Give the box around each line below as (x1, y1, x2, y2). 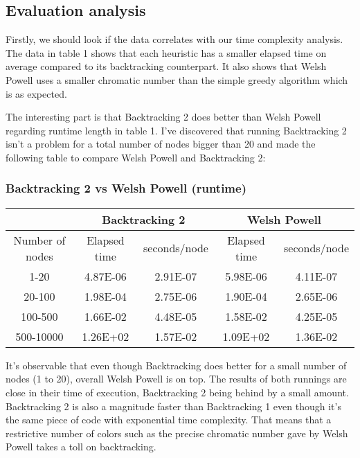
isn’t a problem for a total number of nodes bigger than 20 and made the (6, 136, 316, 151)
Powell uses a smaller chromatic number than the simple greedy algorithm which (6, 72, 348, 87)
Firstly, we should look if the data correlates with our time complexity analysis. (6, 32, 343, 46)
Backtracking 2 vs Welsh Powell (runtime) (6, 179, 246, 197)
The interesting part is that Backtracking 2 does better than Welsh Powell (6, 109, 321, 124)
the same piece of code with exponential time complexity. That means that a (6, 412, 332, 427)
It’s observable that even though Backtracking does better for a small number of (6, 358, 347, 372)
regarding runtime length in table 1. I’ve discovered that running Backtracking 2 (6, 123, 347, 137)
